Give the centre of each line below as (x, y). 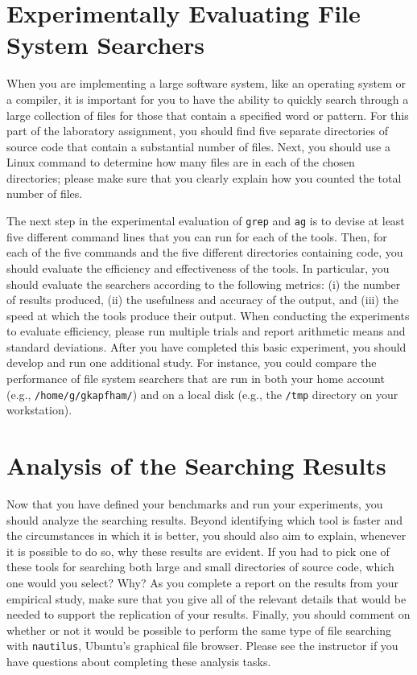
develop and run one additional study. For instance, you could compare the (192, 362)
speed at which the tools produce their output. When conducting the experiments (208, 315)
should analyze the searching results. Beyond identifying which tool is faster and (204, 519)
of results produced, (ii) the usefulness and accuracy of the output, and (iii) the (203, 300)
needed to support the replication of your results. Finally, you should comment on (208, 614)
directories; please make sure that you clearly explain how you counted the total (204, 177)
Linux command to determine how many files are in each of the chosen (181, 162)
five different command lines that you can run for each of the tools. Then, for (197, 236)
